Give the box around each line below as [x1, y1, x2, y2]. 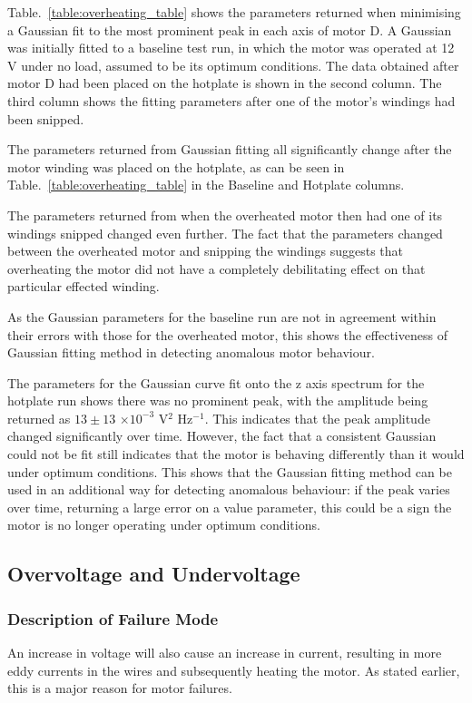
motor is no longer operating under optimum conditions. [7, 515, 320, 534]
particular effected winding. [7, 277, 160, 296]
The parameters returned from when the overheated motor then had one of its [7, 205, 443, 224]
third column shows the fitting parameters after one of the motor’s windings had [7, 91, 456, 110]
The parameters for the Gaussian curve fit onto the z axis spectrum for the [7, 373, 425, 392]
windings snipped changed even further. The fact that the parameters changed [7, 223, 443, 242]
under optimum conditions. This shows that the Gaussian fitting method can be [7, 462, 452, 481]
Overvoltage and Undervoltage [7, 560, 300, 588]
